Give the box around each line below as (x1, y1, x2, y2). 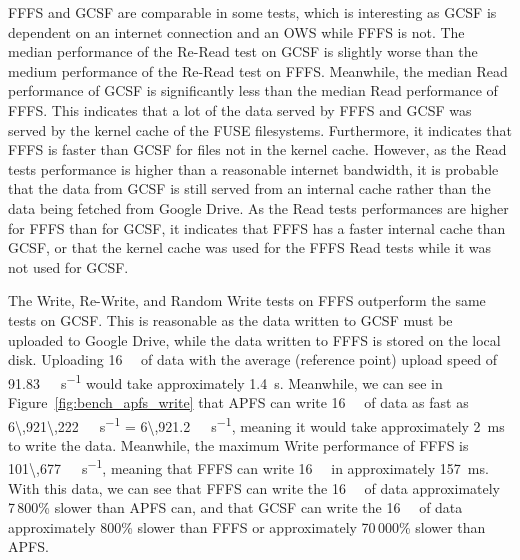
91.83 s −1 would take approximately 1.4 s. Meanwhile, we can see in (8, 369, 443, 393)
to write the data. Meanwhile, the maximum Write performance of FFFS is (8, 434, 469, 455)
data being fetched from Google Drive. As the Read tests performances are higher (8, 197, 509, 218)
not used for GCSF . (8, 256, 129, 277)
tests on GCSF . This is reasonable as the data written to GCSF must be (8, 309, 453, 330)
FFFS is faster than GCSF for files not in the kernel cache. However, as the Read (8, 139, 507, 160)
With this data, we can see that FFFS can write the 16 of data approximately (8, 477, 500, 498)
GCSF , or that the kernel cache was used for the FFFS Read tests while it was (8, 237, 491, 258)
